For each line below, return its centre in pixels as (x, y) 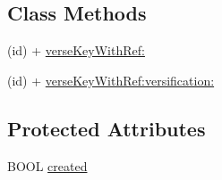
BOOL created (47, 165)
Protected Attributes (107, 128)
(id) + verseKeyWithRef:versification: (111, 80)
